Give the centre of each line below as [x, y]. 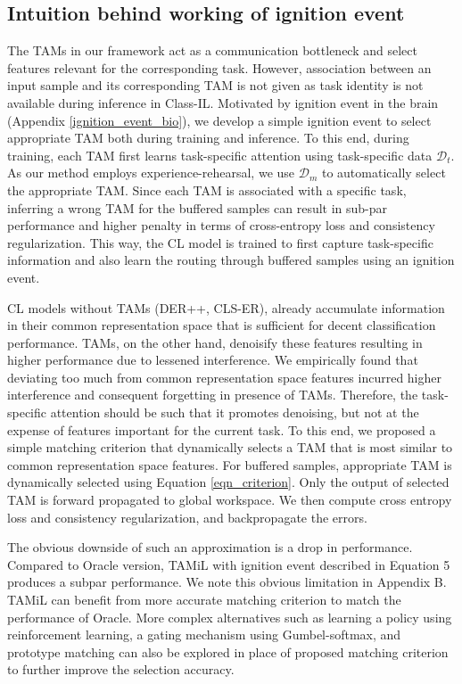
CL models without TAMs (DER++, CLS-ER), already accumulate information [226, 307]
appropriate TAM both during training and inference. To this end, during [208, 138]
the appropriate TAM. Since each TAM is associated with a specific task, [207, 190]
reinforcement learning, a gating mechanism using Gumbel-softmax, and [204, 635]
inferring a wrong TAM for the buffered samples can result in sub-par [198, 207]
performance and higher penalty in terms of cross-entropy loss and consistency [221, 225]
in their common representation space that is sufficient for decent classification [222, 325]
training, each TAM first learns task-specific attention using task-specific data [220, 155]
